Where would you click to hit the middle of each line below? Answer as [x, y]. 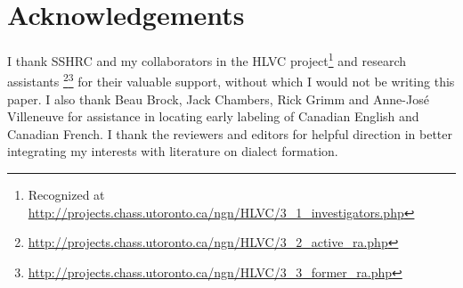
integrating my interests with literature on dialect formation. [173, 151]
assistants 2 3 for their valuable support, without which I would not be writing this [231, 80]
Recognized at [66, 194]
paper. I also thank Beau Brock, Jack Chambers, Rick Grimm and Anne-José [218, 99]
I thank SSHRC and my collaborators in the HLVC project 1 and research [207, 59]
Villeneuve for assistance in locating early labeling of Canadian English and [213, 116]
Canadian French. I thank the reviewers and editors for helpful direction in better [230, 133]
